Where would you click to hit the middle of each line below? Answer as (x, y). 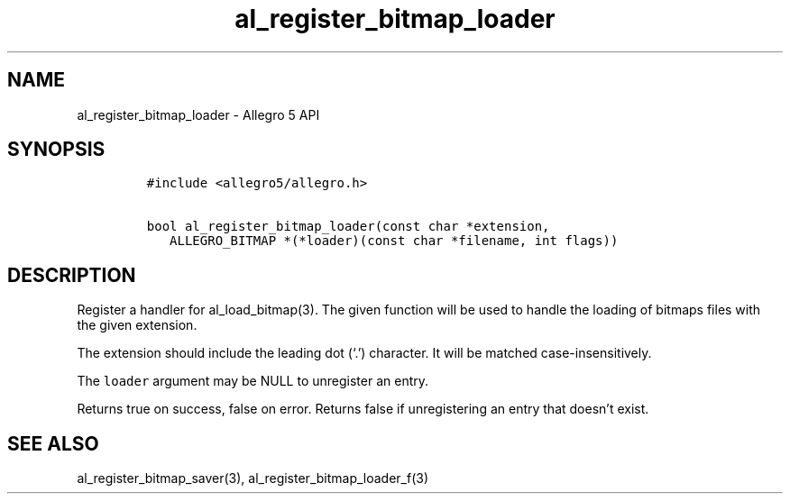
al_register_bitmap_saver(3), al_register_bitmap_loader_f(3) (253, 478)
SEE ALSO (53, 443)
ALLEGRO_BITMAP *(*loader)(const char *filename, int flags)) (394, 241)
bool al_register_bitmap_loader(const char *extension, (348, 227)
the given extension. (137, 325)
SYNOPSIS (56, 150)
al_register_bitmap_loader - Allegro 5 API (198, 114)
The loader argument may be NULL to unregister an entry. (253, 381)
